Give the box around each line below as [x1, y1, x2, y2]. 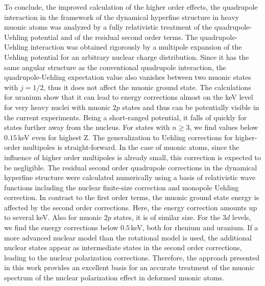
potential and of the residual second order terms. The [30, 31, 198, 42]
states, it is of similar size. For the [113, 212, 221, 223]
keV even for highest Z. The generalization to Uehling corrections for [18, 131, 233, 142]
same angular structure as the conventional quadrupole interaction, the [4, 61, 226, 72]
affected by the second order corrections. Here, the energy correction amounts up [4, 202, 257, 212]
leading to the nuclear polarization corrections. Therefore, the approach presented [4, 252, 260, 262]
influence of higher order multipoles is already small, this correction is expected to [4, 151, 261, 162]
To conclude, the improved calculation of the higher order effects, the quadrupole [4, 2, 258, 12]
